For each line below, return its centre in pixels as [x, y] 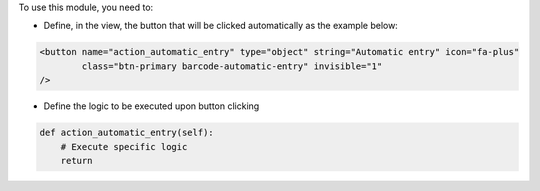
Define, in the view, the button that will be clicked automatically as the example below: [221, 26]
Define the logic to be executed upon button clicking [151, 106]
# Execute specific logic [124, 146]
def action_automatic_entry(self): [126, 133]
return [76, 160]
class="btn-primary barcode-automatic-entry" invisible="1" [232, 66]
